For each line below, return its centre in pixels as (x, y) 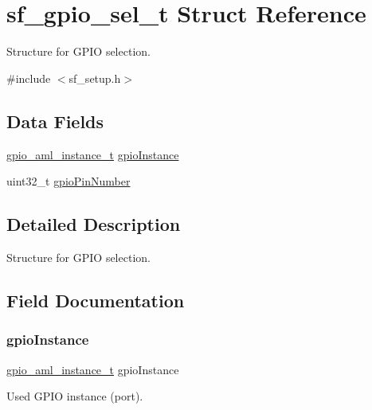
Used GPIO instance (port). (75, 396)
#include (29, 78)
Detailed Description (94, 224)
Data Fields (55, 121)
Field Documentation (96, 300)
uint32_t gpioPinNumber (69, 181)
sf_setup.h (95, 78)
